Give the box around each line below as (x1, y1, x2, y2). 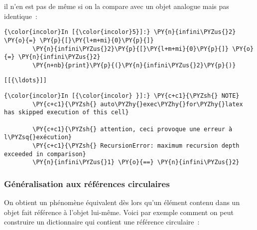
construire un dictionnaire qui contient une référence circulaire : (4, 217, 200, 227)
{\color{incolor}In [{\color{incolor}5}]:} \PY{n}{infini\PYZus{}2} (4, 28, 236, 36)
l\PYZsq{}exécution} (4, 134, 72, 141)
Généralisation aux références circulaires (4, 177, 170, 190)
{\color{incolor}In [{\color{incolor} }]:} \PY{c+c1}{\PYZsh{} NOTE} (4, 92, 240, 100)
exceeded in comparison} (4, 150, 86, 158)
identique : (4, 10, 37, 21)
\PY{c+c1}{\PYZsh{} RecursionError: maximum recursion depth (32, 142, 240, 150)
